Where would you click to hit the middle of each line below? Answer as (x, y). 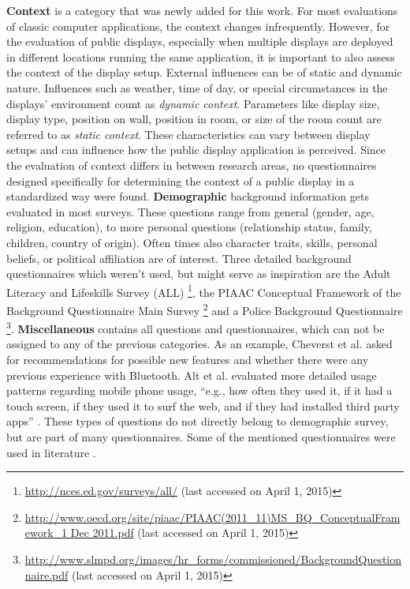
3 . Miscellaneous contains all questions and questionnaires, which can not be (196, 327)
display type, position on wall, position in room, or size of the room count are (194, 119)
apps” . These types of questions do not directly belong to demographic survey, (198, 421)
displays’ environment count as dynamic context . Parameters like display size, (193, 103)
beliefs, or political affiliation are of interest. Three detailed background (179, 258)
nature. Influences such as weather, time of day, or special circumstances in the (197, 87)
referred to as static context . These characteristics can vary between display (188, 134)
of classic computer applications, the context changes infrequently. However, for (198, 26)
